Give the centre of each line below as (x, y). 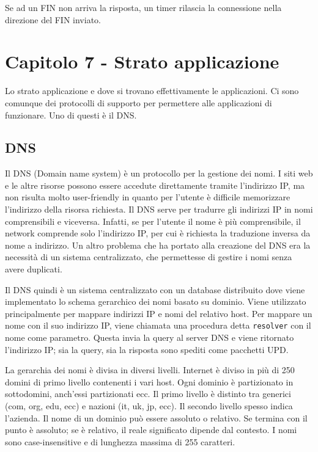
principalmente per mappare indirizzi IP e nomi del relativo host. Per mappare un (159, 313)
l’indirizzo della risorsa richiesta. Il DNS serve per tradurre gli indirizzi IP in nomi (159, 209)
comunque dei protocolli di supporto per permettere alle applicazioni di (139, 102)
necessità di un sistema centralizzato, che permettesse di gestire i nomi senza (149, 257)
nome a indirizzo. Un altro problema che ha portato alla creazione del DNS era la (158, 245)
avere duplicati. (34, 269)
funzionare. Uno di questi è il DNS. (71, 115)
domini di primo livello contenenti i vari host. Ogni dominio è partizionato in (149, 381)
